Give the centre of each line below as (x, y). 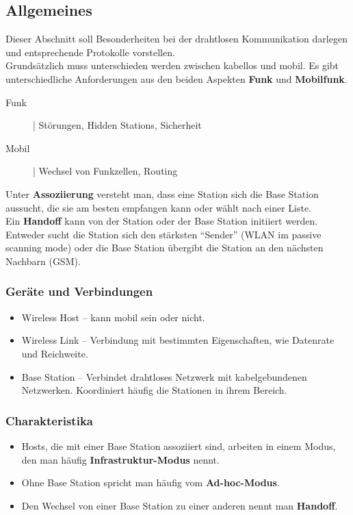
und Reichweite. (55, 353)
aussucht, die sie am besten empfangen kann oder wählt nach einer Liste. (159, 207)
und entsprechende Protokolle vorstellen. (90, 52)
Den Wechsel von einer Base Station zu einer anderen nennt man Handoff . (180, 505)
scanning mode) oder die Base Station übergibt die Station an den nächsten (165, 248)
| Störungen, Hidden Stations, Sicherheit (117, 125)
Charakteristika (49, 420)
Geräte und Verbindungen (79, 291)
